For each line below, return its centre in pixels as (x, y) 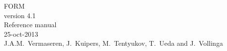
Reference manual (30, 25)
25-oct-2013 (21, 34)
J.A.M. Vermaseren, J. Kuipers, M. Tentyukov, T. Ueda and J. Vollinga (113, 43)
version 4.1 (20, 15)
